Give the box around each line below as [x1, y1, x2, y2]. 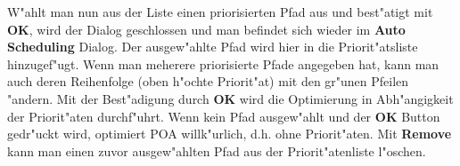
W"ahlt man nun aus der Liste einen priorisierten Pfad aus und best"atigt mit [7, 3, 433, 20]
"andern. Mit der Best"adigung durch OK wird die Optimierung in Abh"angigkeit [7, 89, 454, 107]
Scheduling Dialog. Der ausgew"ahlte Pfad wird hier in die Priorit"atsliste [7, 37, 418, 56]
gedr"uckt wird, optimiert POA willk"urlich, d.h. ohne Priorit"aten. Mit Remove [7, 124, 452, 143]
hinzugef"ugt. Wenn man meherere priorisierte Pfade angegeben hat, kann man [7, 54, 439, 73]
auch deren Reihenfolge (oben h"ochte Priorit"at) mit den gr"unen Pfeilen [7, 72, 409, 91]
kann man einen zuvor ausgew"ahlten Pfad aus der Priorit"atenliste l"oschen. [7, 141, 426, 160]
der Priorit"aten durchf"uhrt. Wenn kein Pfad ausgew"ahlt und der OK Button [7, 107, 440, 125]
